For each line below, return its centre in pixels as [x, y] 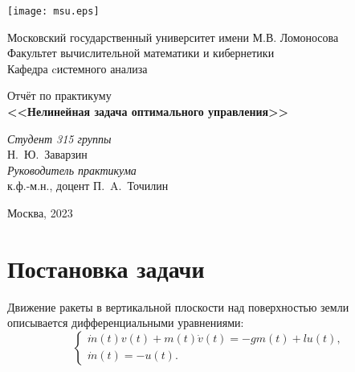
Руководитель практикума [72, 169]
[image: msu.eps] [53, 11]
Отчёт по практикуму [59, 95]
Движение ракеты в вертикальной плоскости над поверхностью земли [178, 306]
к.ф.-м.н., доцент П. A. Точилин [88, 186]
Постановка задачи [106, 268]
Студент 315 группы [59, 138]
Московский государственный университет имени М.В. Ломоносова [173, 37]
